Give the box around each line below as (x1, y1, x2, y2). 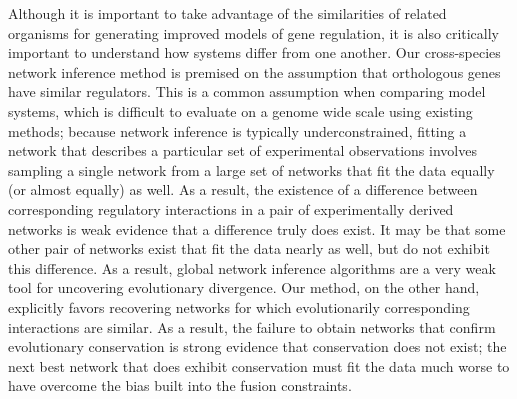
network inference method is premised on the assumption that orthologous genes (8, 61, 501, 82)
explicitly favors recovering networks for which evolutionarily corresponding (8, 296, 470, 317)
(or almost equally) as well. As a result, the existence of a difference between (8, 179, 478, 200)
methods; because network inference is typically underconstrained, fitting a (8, 120, 467, 141)
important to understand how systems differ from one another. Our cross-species (8, 42, 501, 63)
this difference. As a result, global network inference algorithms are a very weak (8, 257, 496, 278)
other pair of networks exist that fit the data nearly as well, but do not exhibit (8, 238, 490, 259)
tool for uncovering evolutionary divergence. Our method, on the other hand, (8, 277, 480, 298)
